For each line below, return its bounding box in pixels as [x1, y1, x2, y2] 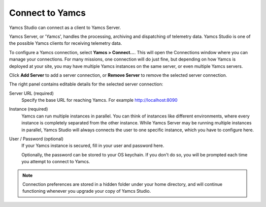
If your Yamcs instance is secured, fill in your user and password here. [21, 143, 165, 148]
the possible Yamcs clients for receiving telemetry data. [9, 40, 122, 46]
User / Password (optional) [9, 136, 64, 142]
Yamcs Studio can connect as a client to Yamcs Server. [9, 25, 121, 30]
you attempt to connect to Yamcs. [21, 159, 90, 165]
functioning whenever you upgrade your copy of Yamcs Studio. [22, 188, 151, 194]
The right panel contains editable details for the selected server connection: [9, 81, 164, 87]
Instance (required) [9, 106, 48, 112]
